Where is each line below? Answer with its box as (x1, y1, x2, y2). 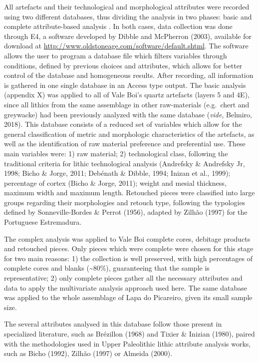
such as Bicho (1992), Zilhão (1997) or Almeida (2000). (4, 348, 173, 359)
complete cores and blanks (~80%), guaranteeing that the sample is (4, 263, 210, 273)
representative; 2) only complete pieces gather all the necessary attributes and (4, 273, 243, 283)
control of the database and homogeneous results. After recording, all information (4, 70, 254, 80)
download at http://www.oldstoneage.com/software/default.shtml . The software (4, 40, 249, 51)
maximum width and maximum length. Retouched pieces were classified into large (4, 187, 255, 198)
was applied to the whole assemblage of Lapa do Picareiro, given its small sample (4, 292, 253, 303)
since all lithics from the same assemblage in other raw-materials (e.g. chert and (4, 99, 250, 109)
